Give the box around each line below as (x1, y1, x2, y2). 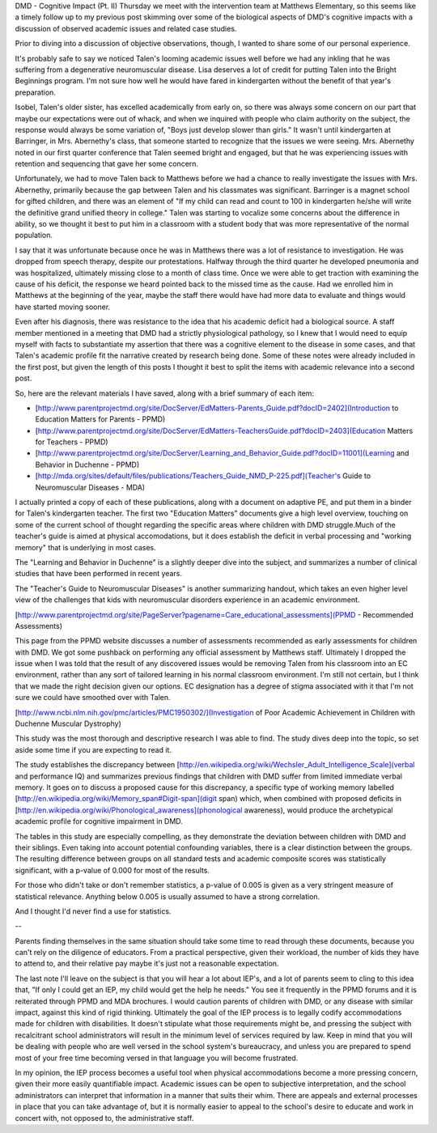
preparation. (15, 87, 57, 97)
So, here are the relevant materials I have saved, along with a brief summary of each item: (15, 388, 315, 398)
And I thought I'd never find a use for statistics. (15, 906, 172, 916)
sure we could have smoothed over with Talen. (15, 693, 171, 702)
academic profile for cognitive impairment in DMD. (15, 817, 184, 826)
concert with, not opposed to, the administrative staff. (15, 1113, 194, 1122)
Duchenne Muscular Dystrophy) (15, 719, 121, 728)
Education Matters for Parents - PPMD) (35, 414, 166, 424)
